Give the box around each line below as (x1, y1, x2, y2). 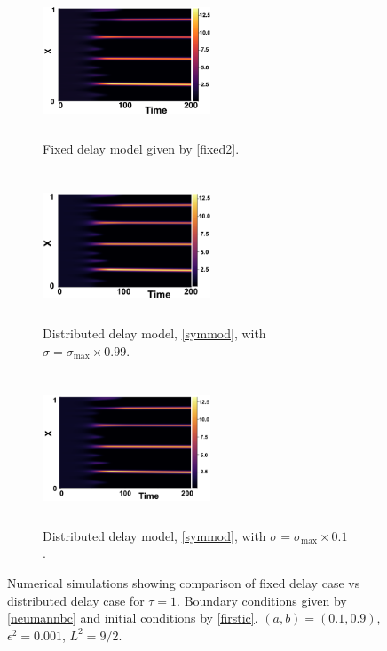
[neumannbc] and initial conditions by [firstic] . (7, 608, 258, 627)
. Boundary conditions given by (177, 591, 347, 609)
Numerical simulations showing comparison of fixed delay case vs (7, 573, 360, 591)
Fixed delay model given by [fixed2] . (43, 139, 240, 157)
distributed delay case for (7, 591, 145, 609)
